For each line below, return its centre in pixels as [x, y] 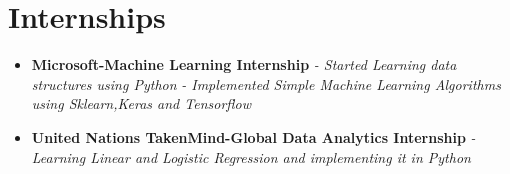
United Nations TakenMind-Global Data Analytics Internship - [253, 136]
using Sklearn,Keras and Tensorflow [141, 103]
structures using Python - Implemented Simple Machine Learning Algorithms [266, 83]
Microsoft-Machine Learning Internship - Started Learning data [244, 64]
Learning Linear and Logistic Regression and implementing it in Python [251, 156]
